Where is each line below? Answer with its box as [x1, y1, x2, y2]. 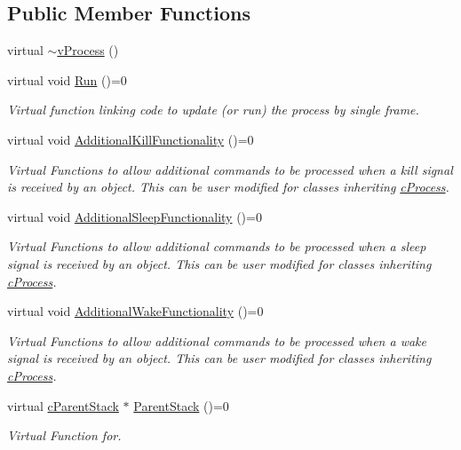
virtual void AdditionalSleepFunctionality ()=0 [7, 207, 262, 225]
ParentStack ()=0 [133, 396, 229, 414]
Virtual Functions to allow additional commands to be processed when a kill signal [7, 160, 453, 178]
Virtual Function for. [7, 426, 122, 445]
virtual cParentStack [7, 396, 119, 414]
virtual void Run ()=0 [7, 70, 127, 89]
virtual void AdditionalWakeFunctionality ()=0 [7, 302, 264, 320]
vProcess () [57, 41, 119, 59]
